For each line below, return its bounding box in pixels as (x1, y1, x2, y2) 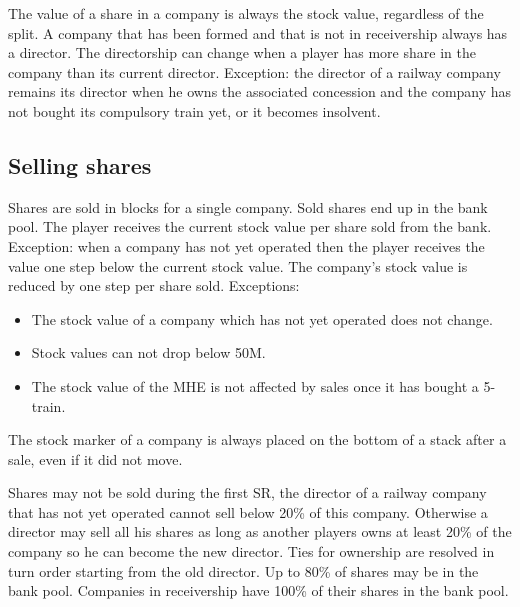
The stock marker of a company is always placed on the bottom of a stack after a (8, 429, 507, 450)
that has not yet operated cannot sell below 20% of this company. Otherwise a (8, 501, 488, 522)
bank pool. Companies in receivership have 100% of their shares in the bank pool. (8, 580, 509, 601)
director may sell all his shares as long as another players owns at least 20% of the (8, 521, 512, 542)
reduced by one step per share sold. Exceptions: (8, 275, 300, 296)
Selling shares (8, 149, 152, 180)
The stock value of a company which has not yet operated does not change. (31, 308, 493, 329)
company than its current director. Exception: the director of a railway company (8, 61, 501, 82)
